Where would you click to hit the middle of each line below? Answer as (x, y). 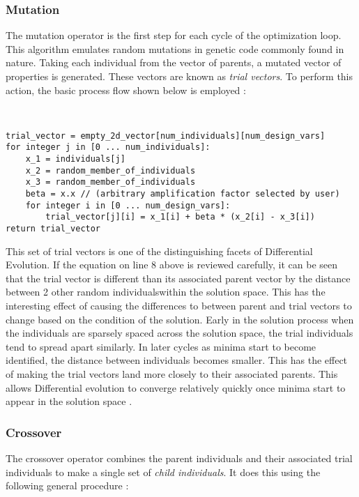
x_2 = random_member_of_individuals (110, 170)
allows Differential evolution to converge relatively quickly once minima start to (176, 387)
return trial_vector (53, 229)
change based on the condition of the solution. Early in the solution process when (180, 319)
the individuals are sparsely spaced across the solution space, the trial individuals (179, 333)
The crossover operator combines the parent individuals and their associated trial (179, 458)
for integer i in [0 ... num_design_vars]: (128, 205)
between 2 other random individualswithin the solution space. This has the (166, 292)
